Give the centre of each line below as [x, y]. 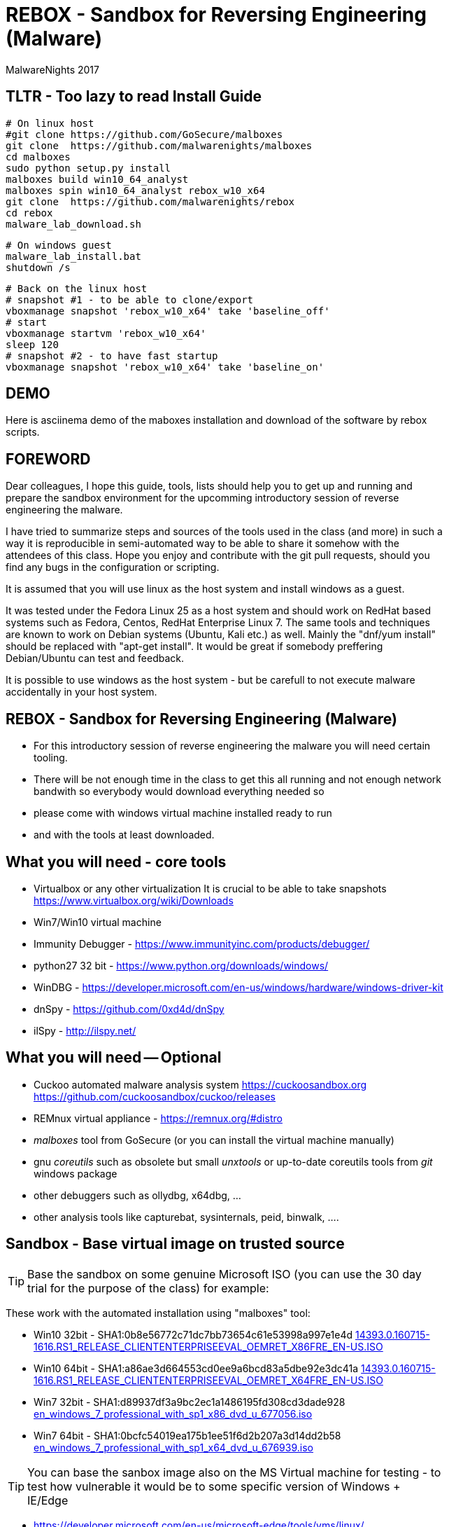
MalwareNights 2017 [52, 69]
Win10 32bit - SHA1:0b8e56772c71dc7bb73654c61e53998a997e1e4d [193, 1334]
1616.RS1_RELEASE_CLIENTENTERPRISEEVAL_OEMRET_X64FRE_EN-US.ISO [208, 1380]
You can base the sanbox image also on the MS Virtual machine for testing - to [234, 1472]
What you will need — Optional [114, 1058]
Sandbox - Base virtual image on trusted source [175, 1244]
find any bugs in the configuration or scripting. [113, 567]
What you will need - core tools [116, 862]
